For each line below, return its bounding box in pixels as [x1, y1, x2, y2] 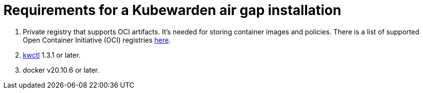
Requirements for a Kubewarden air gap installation [3, 2, 342, 18]
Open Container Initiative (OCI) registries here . [23, 35, 171, 44]
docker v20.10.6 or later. [23, 65, 99, 74]
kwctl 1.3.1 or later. [23, 50, 81, 59]
